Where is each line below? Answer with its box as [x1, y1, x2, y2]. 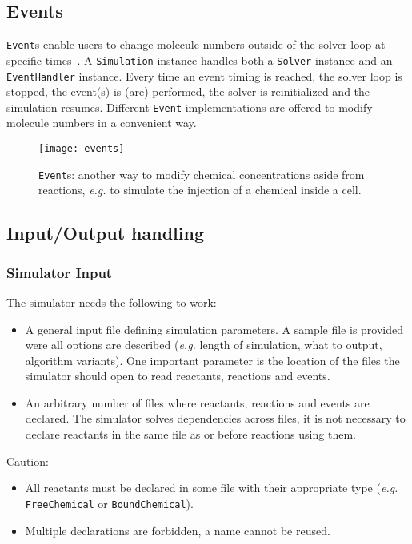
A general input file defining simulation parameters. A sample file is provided [25, 320, 404, 337]
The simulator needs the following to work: [6, 293, 217, 310]
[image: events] [38, 143, 125, 155]
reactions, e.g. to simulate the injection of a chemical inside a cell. [38, 181, 362, 198]
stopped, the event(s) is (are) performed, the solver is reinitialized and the [6, 83, 370, 100]
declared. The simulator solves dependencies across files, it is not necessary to [25, 410, 406, 427]
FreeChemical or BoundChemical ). [25, 494, 194, 511]
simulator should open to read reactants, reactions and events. [25, 367, 330, 384]
